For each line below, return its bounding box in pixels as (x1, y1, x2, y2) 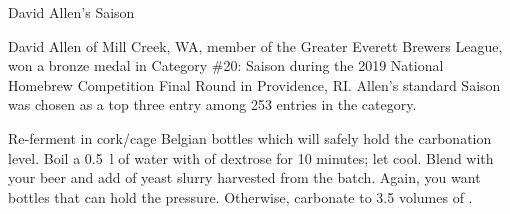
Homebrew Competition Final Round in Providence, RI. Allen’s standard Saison (8, 74, 501, 95)
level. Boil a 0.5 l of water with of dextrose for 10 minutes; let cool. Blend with (8, 147, 494, 168)
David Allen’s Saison (8, 2, 135, 22)
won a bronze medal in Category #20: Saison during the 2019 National (8, 55, 444, 76)
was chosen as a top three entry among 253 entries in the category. (8, 94, 417, 115)
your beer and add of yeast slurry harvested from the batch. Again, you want (8, 167, 481, 188)
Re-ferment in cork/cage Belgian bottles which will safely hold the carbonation (8, 127, 492, 148)
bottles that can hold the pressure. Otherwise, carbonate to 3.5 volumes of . (8, 186, 473, 207)
